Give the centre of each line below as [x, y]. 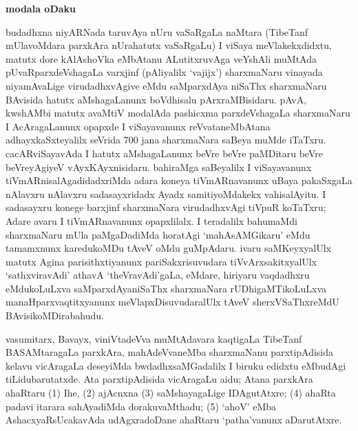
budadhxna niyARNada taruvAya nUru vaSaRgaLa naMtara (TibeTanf [157, 31]
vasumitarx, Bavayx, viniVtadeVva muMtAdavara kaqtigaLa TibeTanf [154, 338]
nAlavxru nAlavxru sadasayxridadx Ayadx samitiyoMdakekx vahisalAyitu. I [166, 193]
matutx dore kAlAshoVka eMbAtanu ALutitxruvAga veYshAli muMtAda [161, 58]
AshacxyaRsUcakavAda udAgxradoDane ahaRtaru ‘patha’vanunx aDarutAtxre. [174, 420]
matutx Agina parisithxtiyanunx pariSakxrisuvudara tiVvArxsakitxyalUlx [161, 261]
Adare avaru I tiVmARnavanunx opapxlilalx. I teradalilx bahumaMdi [151, 220]
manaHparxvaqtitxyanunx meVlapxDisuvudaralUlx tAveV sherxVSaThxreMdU [172, 302]
